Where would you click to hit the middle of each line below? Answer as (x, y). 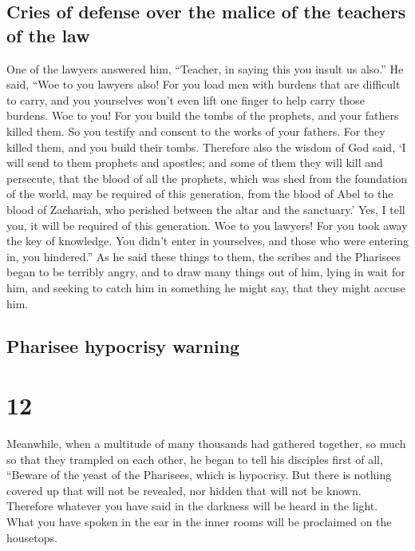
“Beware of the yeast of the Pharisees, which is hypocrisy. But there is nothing (199, 475)
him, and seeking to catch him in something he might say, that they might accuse (206, 287)
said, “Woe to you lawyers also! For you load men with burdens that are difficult (204, 84)
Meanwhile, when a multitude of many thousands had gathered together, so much (206, 443)
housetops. (32, 537)
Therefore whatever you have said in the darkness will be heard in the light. (192, 506)
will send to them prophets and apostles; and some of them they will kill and (195, 163)
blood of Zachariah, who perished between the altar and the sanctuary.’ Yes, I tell (206, 209)
